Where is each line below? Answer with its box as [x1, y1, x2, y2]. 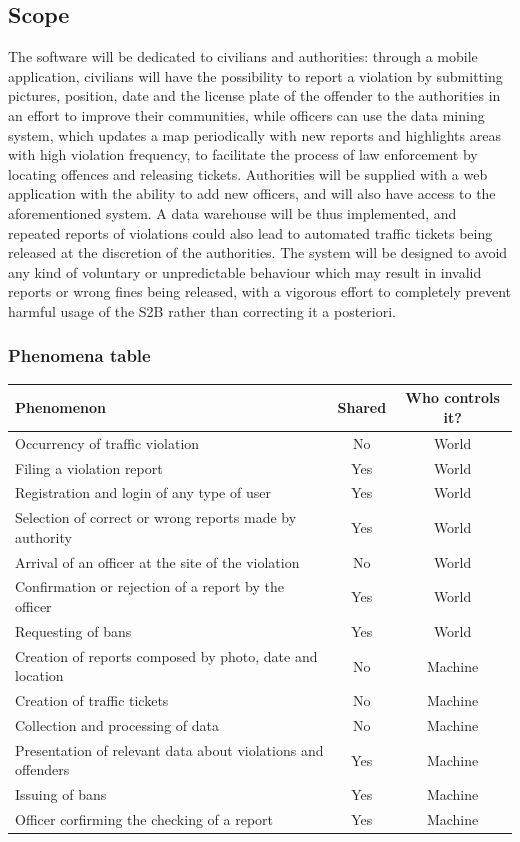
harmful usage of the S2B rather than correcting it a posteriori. [8, 300, 396, 321]
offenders [15, 759, 70, 780]
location [15, 665, 64, 686]
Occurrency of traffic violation [15, 432, 200, 453]
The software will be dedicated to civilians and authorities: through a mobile [8, 46, 478, 67]
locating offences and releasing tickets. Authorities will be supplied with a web [8, 163, 488, 184]
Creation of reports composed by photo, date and [15, 645, 318, 666]
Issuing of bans [15, 784, 107, 805]
